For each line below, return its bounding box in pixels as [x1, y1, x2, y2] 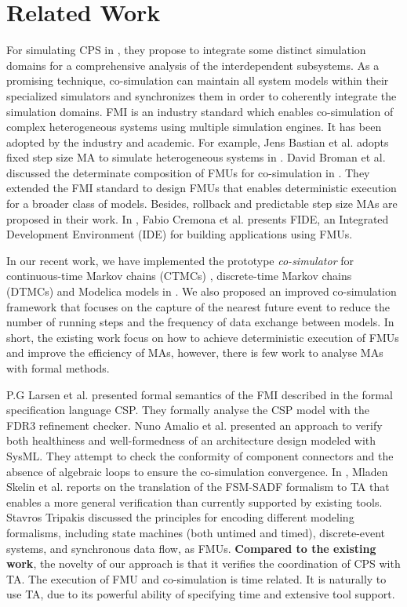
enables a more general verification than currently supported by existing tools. [6, 493, 383, 510]
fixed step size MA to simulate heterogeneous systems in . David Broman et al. [6, 149, 386, 165]
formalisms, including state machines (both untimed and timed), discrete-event [6, 524, 386, 540]
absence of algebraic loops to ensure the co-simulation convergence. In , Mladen [6, 463, 388, 479]
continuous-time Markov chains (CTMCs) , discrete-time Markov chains [6, 267, 352, 284]
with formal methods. [6, 360, 110, 376]
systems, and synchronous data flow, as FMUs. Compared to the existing [6, 540, 376, 556]
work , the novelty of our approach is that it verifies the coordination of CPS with [6, 555, 401, 572]
